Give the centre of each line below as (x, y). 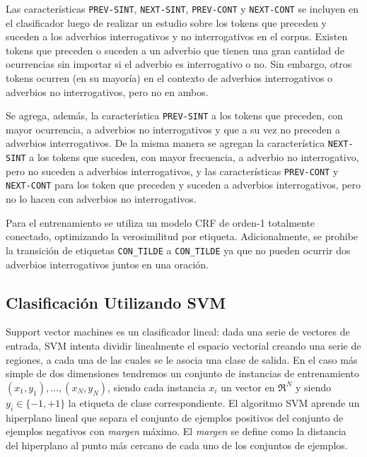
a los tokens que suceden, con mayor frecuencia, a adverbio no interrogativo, (194, 157)
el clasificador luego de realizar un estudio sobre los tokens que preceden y (166, 22)
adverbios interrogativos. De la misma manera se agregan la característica (165, 143)
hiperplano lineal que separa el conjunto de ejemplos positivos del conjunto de (175, 417)
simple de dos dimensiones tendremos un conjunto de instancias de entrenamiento (182, 373)
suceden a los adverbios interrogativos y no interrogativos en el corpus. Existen (177, 36)
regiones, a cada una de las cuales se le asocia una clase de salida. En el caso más (182, 359)
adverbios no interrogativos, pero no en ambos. (107, 91)
